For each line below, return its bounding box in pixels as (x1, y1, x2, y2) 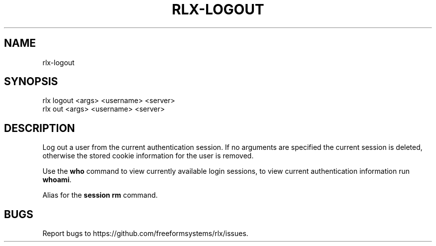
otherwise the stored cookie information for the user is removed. (42, 151, 254, 160)
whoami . (42, 175, 72, 184)
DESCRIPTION (4, 122, 75, 134)
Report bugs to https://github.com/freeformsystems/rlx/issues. (42, 229, 248, 238)
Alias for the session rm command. (42, 191, 158, 200)
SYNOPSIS (4, 75, 58, 88)
